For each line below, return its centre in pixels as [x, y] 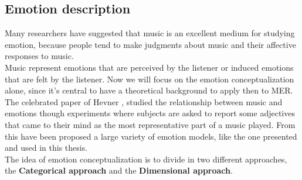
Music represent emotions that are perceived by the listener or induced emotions [149, 67]
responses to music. [39, 56]
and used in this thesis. [46, 148]
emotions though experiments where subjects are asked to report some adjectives [150, 113]
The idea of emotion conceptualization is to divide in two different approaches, [146, 159]
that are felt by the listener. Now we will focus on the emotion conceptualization [150, 79]
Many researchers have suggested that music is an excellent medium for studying [150, 33]
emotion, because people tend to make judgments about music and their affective [150, 44]
